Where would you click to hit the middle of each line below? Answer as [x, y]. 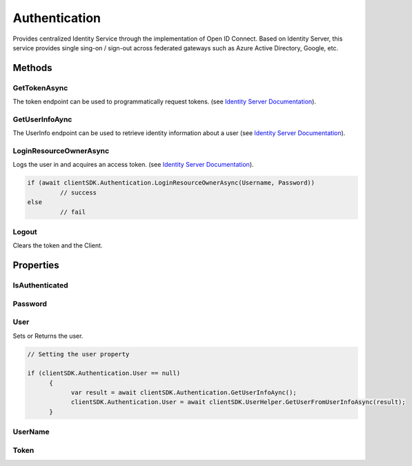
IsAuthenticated [40, 285]
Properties [36, 265]
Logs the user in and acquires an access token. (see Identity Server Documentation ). [134, 165]
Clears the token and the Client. [58, 245]
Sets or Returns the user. [48, 336]
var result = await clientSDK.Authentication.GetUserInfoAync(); [184, 393]
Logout [25, 232]
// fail [73, 212]
